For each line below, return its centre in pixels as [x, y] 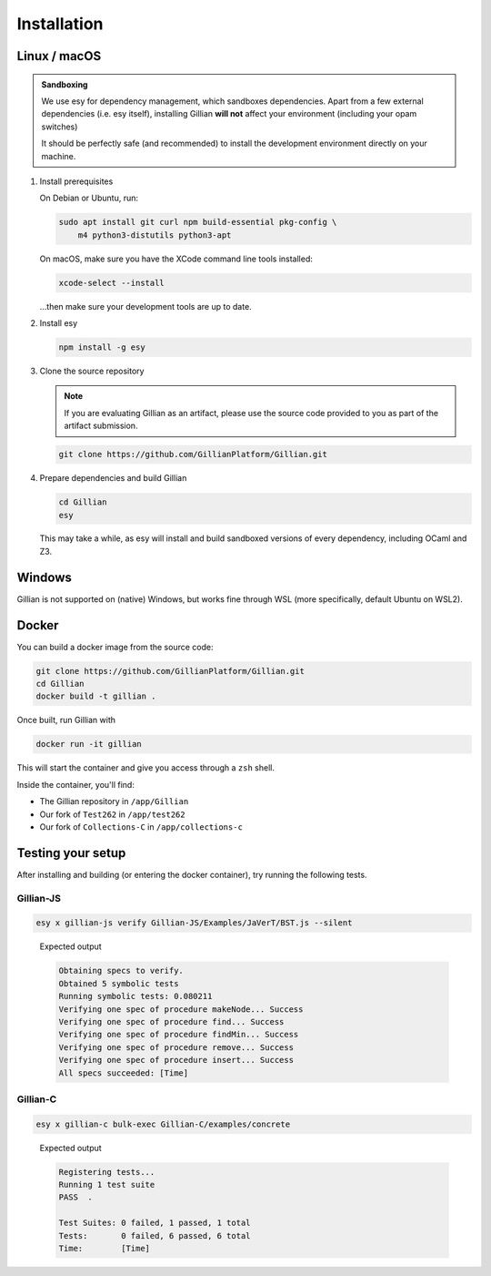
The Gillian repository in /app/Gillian [114, 801]
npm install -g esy [102, 347]
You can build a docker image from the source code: [115, 647]
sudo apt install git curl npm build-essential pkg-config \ [198, 222]
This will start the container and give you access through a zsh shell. [145, 768]
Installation [60, 24]
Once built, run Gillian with [66, 720]
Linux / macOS [59, 56]
